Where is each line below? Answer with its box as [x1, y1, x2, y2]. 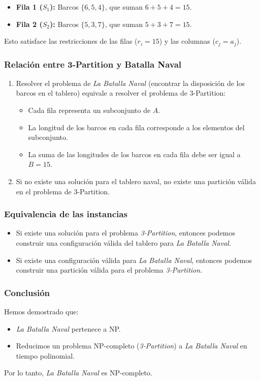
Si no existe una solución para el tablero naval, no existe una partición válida [16, 176, 256, 187]
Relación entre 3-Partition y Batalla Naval [4, 57, 182, 70]
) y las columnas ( [159, 36, 215, 46]
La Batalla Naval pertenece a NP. [16, 323, 121, 334]
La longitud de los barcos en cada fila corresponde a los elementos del [28, 122, 245, 132]
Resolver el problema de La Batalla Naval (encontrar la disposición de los [16, 77, 245, 88]
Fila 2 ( [16, 18, 43, 29]
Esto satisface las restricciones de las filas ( [4, 36, 138, 46]
